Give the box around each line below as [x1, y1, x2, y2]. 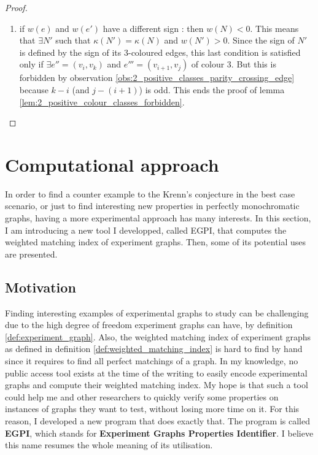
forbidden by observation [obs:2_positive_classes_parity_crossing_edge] [19, 71, 295, 84]
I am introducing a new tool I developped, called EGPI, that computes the [5, 223, 287, 236]
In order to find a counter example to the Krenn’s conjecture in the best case [5, 187, 295, 200]
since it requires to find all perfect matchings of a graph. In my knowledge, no [5, 354, 298, 367]
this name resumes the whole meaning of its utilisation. [5, 438, 213, 451]
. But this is [231, 58, 276, 71]
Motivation [5, 277, 76, 296]
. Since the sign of [227, 34, 295, 47]
